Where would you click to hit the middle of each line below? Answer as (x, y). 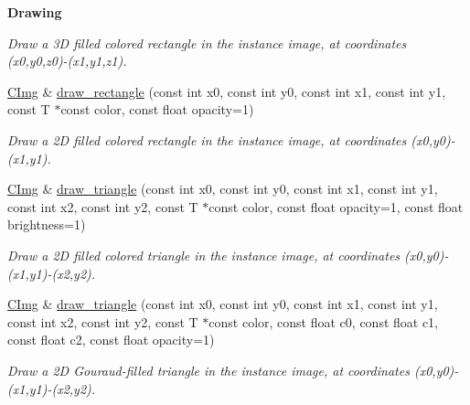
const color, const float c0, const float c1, (324, 321)
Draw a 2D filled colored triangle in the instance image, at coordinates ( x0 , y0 (223, 255)
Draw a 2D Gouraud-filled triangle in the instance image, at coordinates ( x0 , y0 (228, 370)
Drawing (35, 12)
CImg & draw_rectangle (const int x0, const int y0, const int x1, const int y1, (227, 91)
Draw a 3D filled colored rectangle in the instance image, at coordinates (207, 43)
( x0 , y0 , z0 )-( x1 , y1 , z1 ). (67, 61)
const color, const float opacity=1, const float (336, 206)
